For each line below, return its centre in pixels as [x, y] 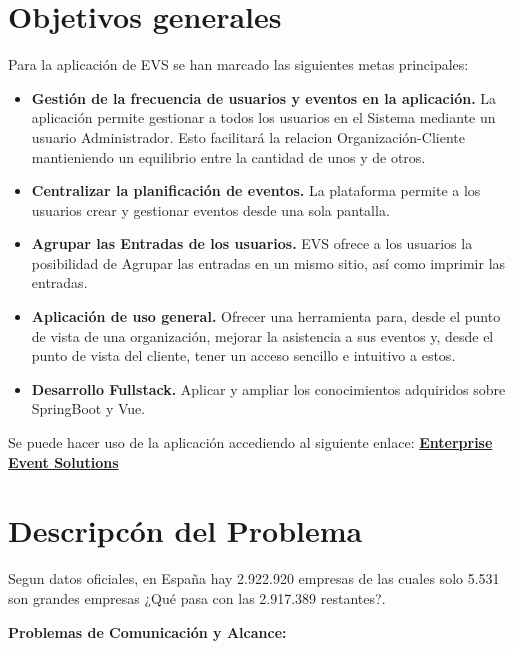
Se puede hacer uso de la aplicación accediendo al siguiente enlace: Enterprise [250, 442]
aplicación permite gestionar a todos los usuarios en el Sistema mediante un [263, 117]
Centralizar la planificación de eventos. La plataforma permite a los [256, 190]
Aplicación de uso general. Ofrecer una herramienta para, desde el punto [266, 316]
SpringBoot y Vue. [88, 408]
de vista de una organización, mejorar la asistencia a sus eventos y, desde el [262, 335]
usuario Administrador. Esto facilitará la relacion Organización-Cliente [248, 136]
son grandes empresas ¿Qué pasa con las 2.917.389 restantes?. [197, 597]
